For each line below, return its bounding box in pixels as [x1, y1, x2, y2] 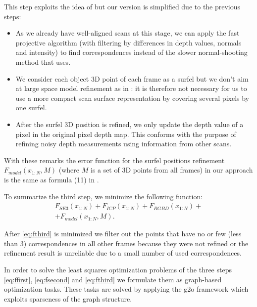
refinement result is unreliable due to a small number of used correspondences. [4, 248, 242, 258]
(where [58, 165, 79, 175]
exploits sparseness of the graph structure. [4, 293, 132, 304]
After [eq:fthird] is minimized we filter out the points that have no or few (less [4, 228, 242, 239]
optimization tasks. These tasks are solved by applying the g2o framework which [4, 284, 249, 294]
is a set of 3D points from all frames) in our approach [90, 165, 253, 175]
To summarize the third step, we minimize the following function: [4, 191, 203, 201]
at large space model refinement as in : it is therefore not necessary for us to [15, 83, 247, 93]
